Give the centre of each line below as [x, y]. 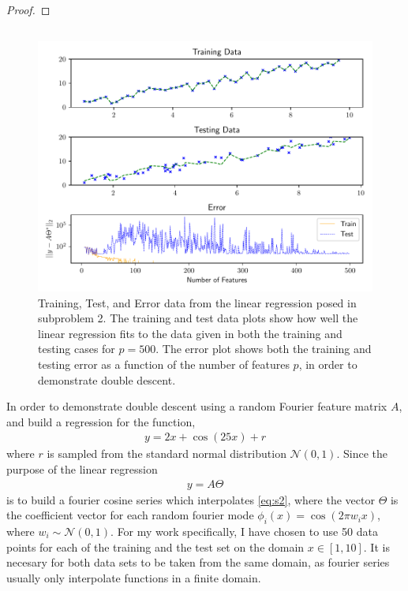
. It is [376, 546]
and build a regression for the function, [101, 421]
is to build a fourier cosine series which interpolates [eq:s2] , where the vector [191, 499]
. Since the [362, 453]
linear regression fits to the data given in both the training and [190, 333]
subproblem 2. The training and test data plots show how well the [198, 318]
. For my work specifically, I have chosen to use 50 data [244, 531]
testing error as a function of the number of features [164, 364]
